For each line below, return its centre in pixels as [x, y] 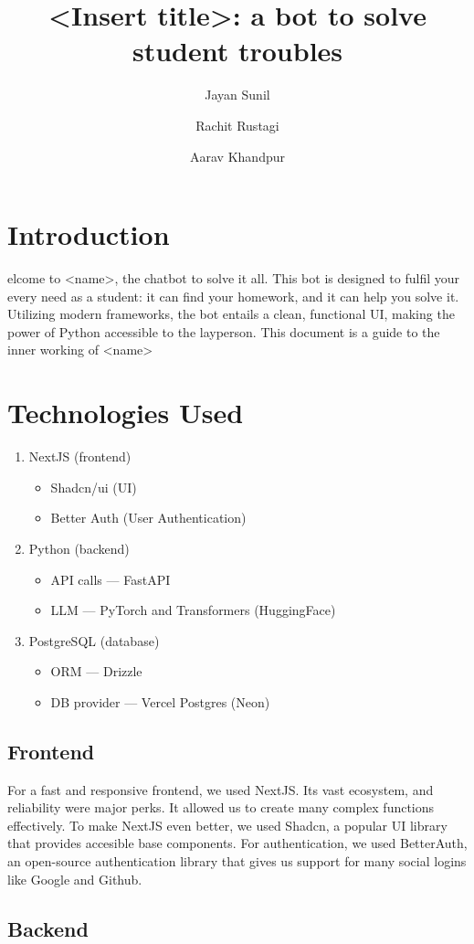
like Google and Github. [75, 879]
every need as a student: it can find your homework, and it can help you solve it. [233, 296]
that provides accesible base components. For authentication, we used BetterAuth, [237, 843]
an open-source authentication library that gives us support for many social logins [237, 861]
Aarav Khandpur [237, 156]
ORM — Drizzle [96, 671]
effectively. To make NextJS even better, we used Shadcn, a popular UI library [227, 825]
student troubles [237, 51]
